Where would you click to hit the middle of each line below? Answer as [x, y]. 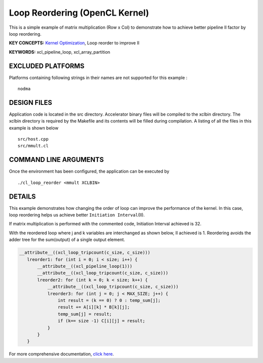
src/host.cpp [33, 139]
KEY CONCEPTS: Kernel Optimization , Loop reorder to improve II [74, 43]
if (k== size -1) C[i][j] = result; [102, 321]
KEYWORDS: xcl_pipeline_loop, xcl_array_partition [60, 52]
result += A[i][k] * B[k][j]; [94, 307]
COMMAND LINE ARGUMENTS [56, 160]
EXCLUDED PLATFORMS [47, 66]
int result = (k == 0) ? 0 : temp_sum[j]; [109, 300]
